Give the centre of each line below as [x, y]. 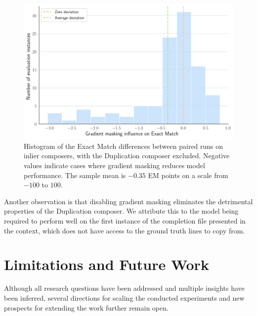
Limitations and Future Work [107, 264]
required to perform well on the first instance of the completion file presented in [125, 221]
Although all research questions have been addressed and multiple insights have [124, 288]
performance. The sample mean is [75, 175]
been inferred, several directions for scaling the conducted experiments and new [124, 297]
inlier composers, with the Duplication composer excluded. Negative [127, 156]
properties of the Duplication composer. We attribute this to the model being [121, 211]
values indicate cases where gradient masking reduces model [114, 165]
